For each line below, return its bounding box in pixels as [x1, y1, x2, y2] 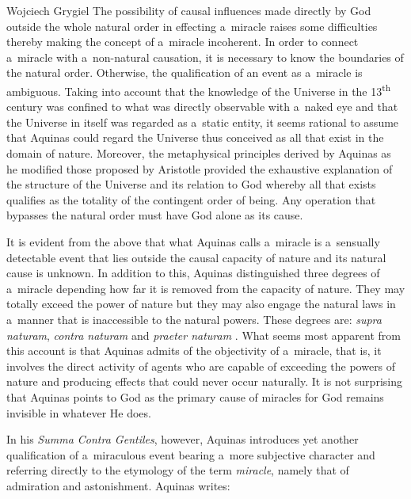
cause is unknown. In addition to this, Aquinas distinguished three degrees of [6, 265, 380, 281]
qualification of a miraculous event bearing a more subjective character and [6, 446, 375, 463]
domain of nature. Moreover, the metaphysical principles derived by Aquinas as [6, 145, 391, 161]
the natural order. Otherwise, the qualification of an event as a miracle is [6, 64, 363, 81]
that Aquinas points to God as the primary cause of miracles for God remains [6, 388, 384, 405]
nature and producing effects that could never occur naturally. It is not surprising [6, 373, 402, 390]
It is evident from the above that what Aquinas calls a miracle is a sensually [6, 233, 380, 249]
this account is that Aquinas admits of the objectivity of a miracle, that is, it [6, 342, 382, 359]
